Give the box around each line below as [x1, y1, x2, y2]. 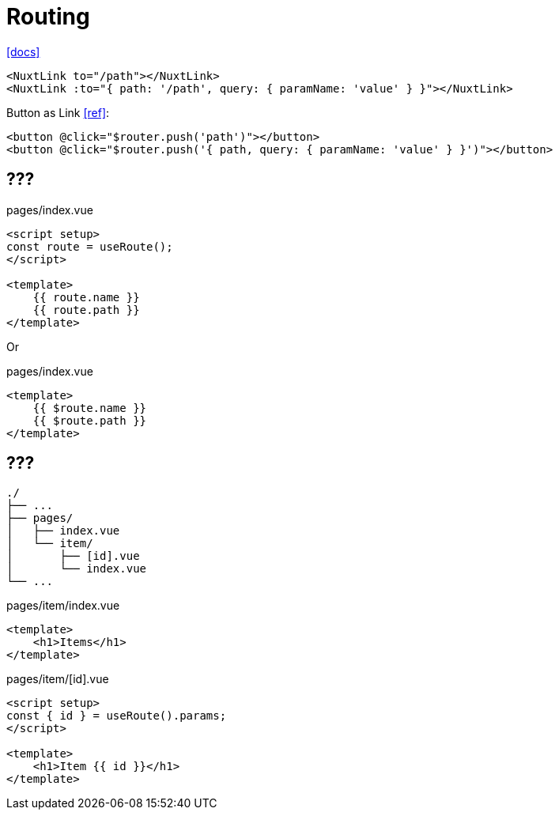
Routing [6, 3, 90, 30]
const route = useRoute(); [6, 240, 173, 253]
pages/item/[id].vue [6, 672, 109, 686]
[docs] [6, 44, 40, 59]
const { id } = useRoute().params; [6, 709, 227, 723]
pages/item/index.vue [6, 599, 120, 613]
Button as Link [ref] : [6, 105, 110, 119]
